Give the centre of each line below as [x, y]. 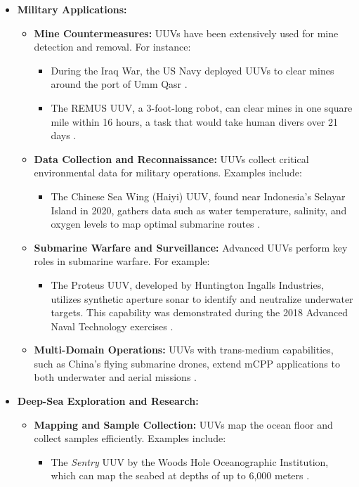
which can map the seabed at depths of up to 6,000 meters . [180, 475]
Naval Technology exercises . [112, 326]
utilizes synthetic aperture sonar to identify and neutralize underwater [202, 298]
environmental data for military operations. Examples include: [168, 173]
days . [64, 135]
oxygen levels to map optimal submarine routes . [156, 224]
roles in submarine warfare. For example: [122, 261]
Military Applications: [72, 9]
